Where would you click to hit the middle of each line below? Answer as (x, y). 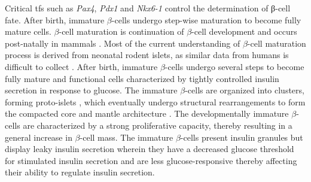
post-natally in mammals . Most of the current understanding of (123, 43)
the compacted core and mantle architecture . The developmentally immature (147, 113)
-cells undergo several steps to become (234, 66)
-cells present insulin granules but (242, 137)
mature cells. (28, 31)
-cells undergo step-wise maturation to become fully (206, 19)
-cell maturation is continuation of (121, 31)
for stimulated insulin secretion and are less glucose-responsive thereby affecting (151, 160)
